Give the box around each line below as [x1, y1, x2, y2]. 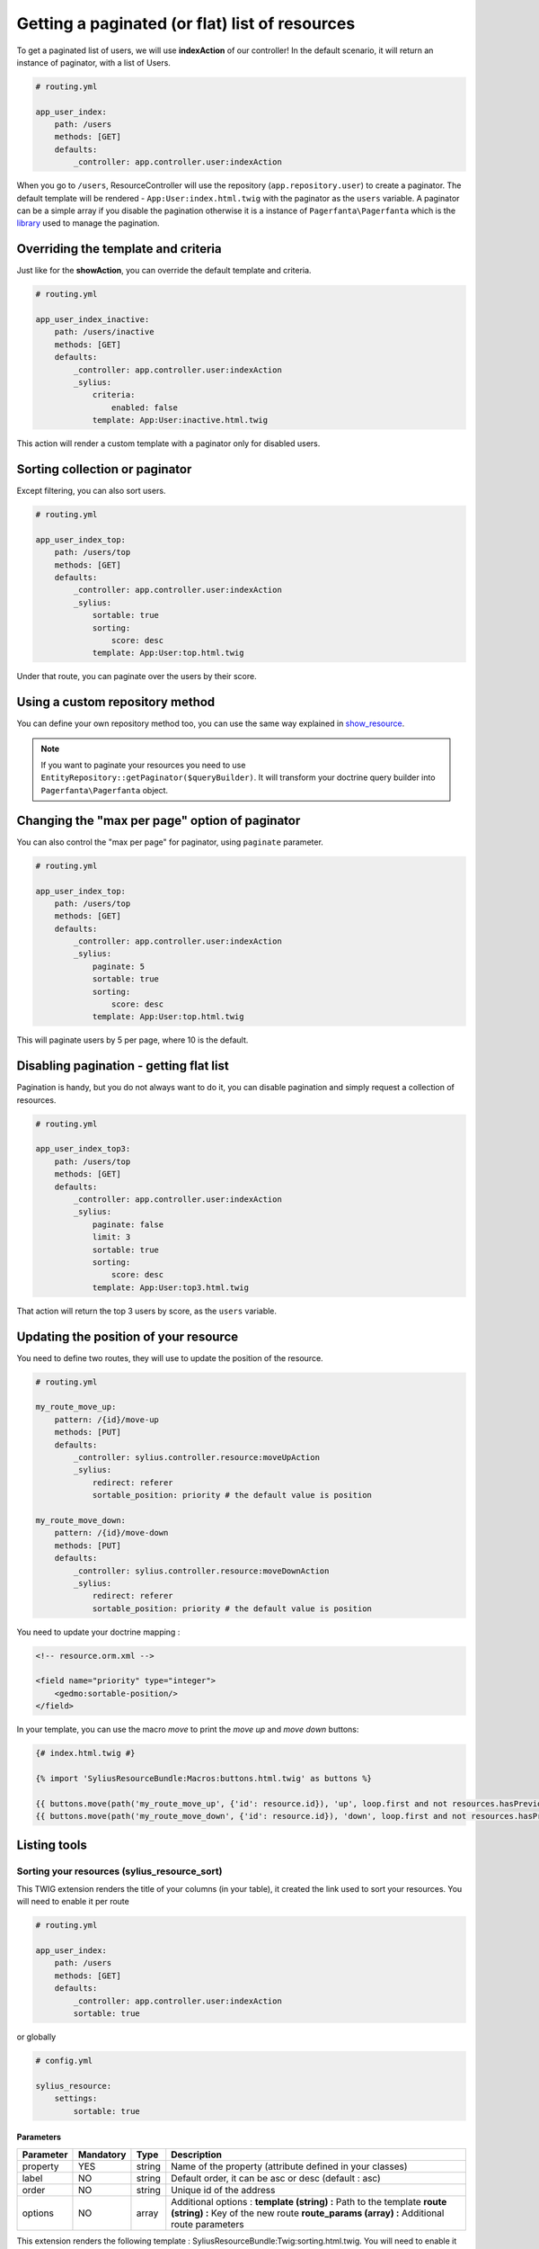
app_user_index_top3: [35, 1143, 131, 1154]
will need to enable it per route [16, 1896, 129, 1907]
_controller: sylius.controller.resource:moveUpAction [73, 1452, 321, 1462]
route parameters [171, 2218, 244, 2230]
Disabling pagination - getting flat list [16, 1058, 229, 1074]
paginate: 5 [92, 961, 146, 972]
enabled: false [110, 402, 179, 413]
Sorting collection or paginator [16, 461, 192, 477]
